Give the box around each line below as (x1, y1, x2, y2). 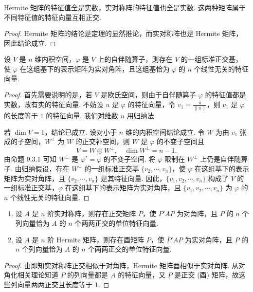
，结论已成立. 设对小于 (44, 127, 117, 137)
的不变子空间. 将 (104, 154, 156, 164)
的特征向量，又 (118, 270, 166, 280)
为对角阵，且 (177, 208, 218, 219)
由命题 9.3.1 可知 (4, 154, 57, 164)
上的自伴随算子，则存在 (97, 54, 173, 64)
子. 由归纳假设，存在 (4, 163, 70, 173)
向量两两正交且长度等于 (17, 279, 92, 289)
